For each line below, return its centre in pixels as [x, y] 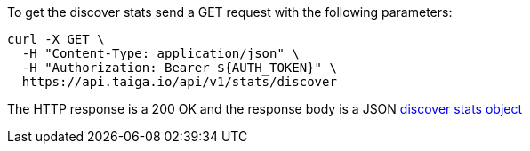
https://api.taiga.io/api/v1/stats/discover [179, 82]
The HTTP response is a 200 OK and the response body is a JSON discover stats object [265, 109]
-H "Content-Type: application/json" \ [161, 53]
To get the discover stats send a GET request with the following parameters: [230, 12]
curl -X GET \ [56, 39]
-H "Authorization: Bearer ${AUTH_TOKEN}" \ [179, 68]
